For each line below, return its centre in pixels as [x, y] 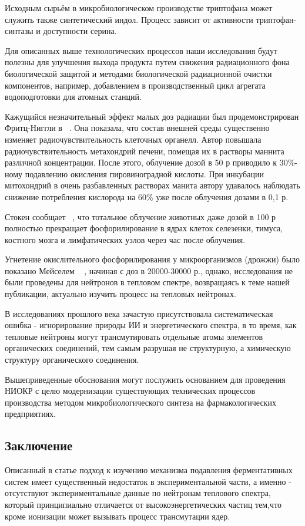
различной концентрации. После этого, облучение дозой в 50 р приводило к [141, 162]
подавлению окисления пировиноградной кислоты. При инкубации [144, 173]
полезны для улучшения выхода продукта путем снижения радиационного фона [147, 62]
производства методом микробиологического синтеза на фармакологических [140, 402]
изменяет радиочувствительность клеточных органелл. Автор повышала [133, 139]
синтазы [19, 31]
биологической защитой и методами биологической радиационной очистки [138, 73]
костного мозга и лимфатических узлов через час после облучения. [125, 239]
